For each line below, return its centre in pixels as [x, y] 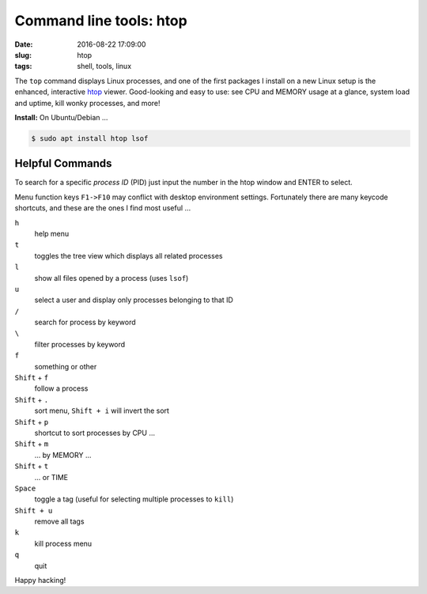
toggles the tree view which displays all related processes [128, 255]
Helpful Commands [63, 163]
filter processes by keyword [80, 344]
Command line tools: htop [101, 21]
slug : [23, 55]
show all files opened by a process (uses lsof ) [111, 278]
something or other [66, 366]
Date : [24, 44]
